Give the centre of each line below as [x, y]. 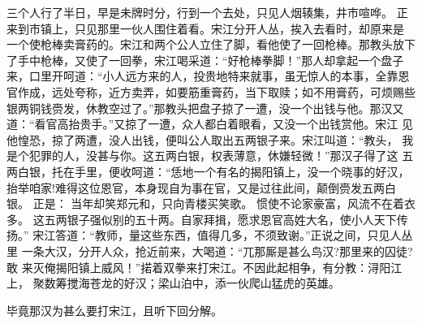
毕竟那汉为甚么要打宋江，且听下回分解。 [114, 310]
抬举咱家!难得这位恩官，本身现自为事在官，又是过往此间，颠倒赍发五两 [196, 187]
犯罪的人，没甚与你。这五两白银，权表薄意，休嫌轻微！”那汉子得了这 [213, 156]
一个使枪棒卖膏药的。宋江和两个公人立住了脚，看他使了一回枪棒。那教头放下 [211, 44]
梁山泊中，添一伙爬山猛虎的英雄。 [249, 283]
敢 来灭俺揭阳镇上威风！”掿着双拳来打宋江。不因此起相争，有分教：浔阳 [199, 267]
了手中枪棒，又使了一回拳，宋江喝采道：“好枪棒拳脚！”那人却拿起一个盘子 [205, 60]
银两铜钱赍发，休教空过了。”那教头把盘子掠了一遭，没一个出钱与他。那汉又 [205, 108]
